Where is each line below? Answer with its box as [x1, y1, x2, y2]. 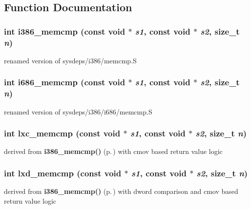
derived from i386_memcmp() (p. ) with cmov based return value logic [4, 146, 223, 156]
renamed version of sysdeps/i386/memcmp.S [4, 55, 137, 65]
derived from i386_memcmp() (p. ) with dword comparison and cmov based [4, 186, 238, 196]
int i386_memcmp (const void [4, 25, 125, 37]
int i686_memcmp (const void [4, 76, 125, 88]
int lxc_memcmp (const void [4, 127, 121, 139]
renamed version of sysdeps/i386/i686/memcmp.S [4, 106, 152, 116]
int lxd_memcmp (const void [4, 167, 122, 179]
